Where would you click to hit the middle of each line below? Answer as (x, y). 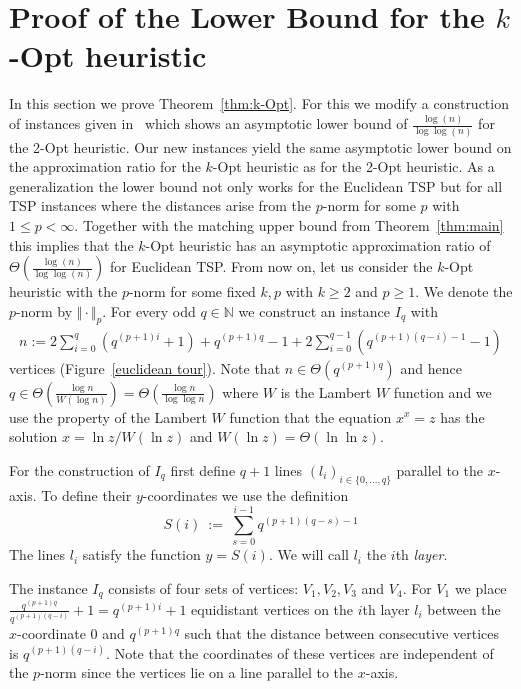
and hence (431, 367)
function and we (442, 391)
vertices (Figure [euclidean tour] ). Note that (145, 367)
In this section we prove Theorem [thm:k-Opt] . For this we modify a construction (259, 103)
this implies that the (71, 244)
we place (480, 587)
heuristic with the (63, 291)
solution (33, 436)
